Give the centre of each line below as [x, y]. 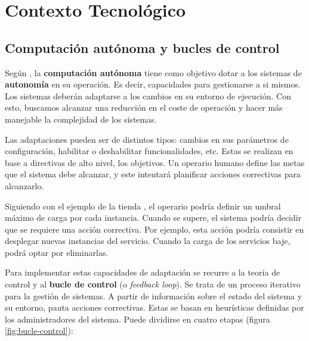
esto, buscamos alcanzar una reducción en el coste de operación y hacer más [144, 107]
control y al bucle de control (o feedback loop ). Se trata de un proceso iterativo [153, 284]
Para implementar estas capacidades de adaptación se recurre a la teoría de [143, 272]
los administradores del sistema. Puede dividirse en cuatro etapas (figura [137, 319]
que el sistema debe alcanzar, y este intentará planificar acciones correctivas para [153, 174]
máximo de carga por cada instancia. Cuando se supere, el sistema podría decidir [153, 218]
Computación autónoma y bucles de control [142, 47]
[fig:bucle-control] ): [39, 331]
